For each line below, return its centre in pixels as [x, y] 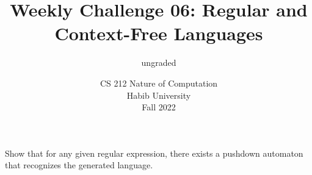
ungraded [159, 62]
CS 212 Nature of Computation [159, 83]
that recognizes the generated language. [79, 165]
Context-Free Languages [159, 33]
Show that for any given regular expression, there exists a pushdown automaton [154, 153]
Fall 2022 [159, 107]
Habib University [159, 95]
